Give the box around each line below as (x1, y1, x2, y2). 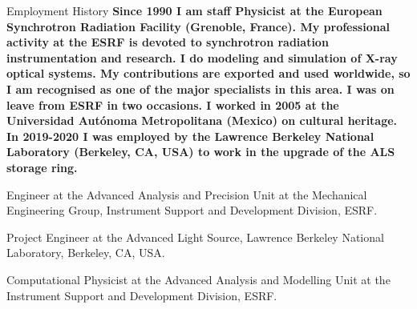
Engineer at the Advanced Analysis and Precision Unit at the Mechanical (6, 186, 367, 203)
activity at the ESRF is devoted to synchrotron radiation (6, 34, 329, 50)
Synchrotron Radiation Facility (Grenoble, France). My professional (6, 18, 390, 34)
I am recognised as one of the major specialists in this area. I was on (6, 80, 395, 97)
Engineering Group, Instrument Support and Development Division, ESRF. (6, 202, 378, 219)
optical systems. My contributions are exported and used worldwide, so (6, 65, 411, 82)
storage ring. (6, 159, 78, 175)
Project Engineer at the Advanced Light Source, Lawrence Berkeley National (6, 228, 384, 245)
